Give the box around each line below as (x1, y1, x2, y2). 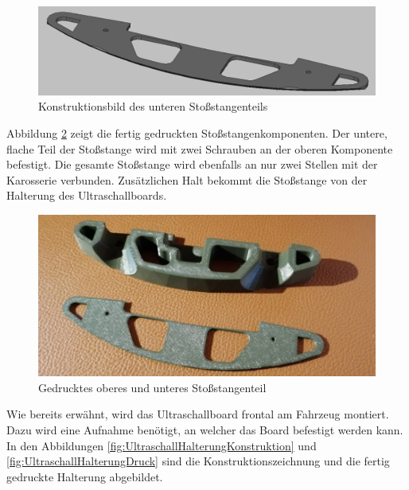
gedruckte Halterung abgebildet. (6, 468, 163, 484)
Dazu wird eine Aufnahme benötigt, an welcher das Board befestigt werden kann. (6, 421, 403, 437)
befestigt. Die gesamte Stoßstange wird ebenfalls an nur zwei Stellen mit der (6, 156, 378, 173)
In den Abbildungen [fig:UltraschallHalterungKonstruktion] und (6, 437, 317, 453)
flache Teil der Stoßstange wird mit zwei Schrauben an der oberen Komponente (6, 140, 393, 157)
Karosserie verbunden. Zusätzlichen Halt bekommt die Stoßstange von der (6, 171, 368, 188)
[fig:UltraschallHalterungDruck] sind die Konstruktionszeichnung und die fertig (6, 453, 390, 469)
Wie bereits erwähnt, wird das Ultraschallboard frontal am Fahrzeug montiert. (6, 406, 389, 422)
